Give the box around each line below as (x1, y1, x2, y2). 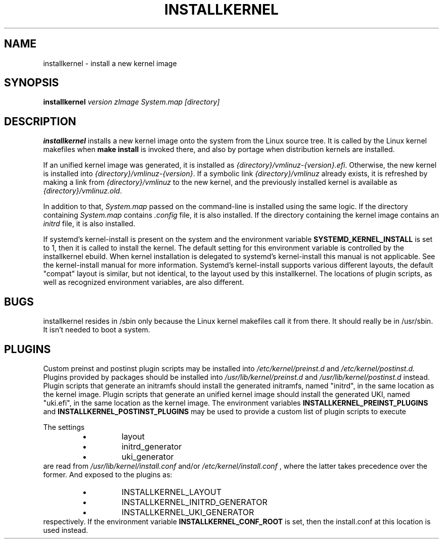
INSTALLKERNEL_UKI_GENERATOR (121, 507, 254, 517)
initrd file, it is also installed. (43, 219, 136, 228)
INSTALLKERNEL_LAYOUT (121, 486, 221, 497)
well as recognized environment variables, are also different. (43, 278, 244, 287)
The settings (43, 422, 85, 431)
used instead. (43, 525, 88, 534)
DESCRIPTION (4, 115, 76, 128)
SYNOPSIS (4, 76, 59, 89)
